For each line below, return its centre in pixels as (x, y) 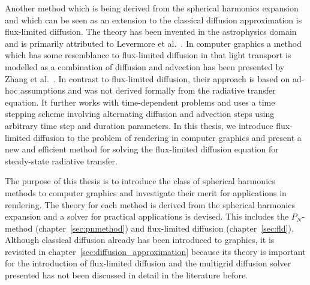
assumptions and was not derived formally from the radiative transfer (148, 90)
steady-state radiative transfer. (61, 160)
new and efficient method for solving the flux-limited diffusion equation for (142, 149)
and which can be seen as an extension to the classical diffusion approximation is (154, 19)
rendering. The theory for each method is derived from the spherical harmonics (150, 204)
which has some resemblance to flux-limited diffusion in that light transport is (148, 55)
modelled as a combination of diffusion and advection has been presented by (145, 66)
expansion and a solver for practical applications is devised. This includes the (147, 216)
